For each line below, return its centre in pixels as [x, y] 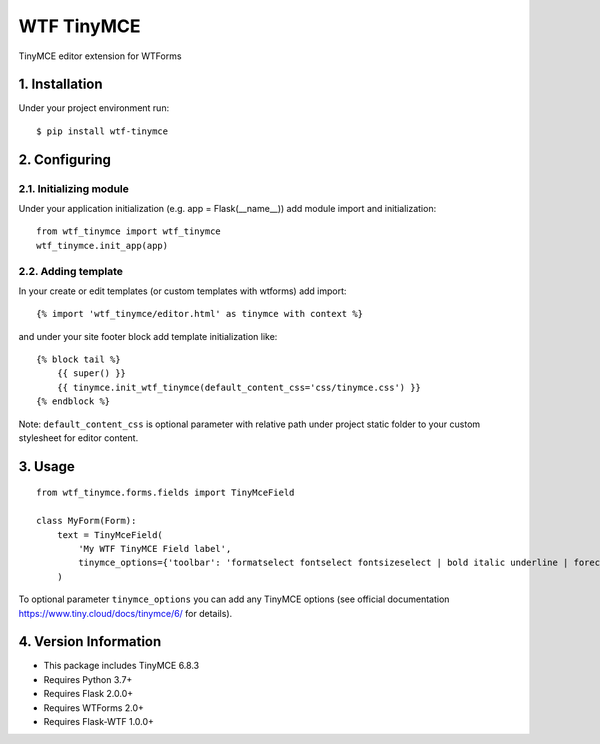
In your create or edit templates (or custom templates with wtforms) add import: [182, 291]
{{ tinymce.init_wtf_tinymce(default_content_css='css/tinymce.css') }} [239, 387]
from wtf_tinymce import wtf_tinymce [129, 231]
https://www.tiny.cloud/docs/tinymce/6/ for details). [125, 613]
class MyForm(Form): [86, 521]
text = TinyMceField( [110, 534]
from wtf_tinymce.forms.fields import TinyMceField [165, 493]
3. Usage [46, 466]
